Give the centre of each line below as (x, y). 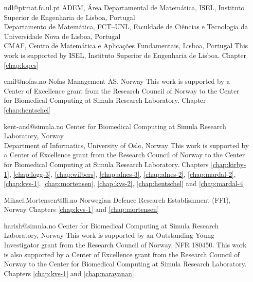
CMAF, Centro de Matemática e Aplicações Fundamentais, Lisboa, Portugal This (126, 46)
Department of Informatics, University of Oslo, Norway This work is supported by (126, 145)
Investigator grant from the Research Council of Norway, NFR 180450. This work (125, 245)
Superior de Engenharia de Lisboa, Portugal (70, 17)
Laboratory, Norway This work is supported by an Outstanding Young (109, 235)
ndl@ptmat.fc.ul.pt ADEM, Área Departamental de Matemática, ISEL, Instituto (124, 7)
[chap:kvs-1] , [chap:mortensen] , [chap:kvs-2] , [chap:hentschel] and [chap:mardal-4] (125, 183)
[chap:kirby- (228, 164)
